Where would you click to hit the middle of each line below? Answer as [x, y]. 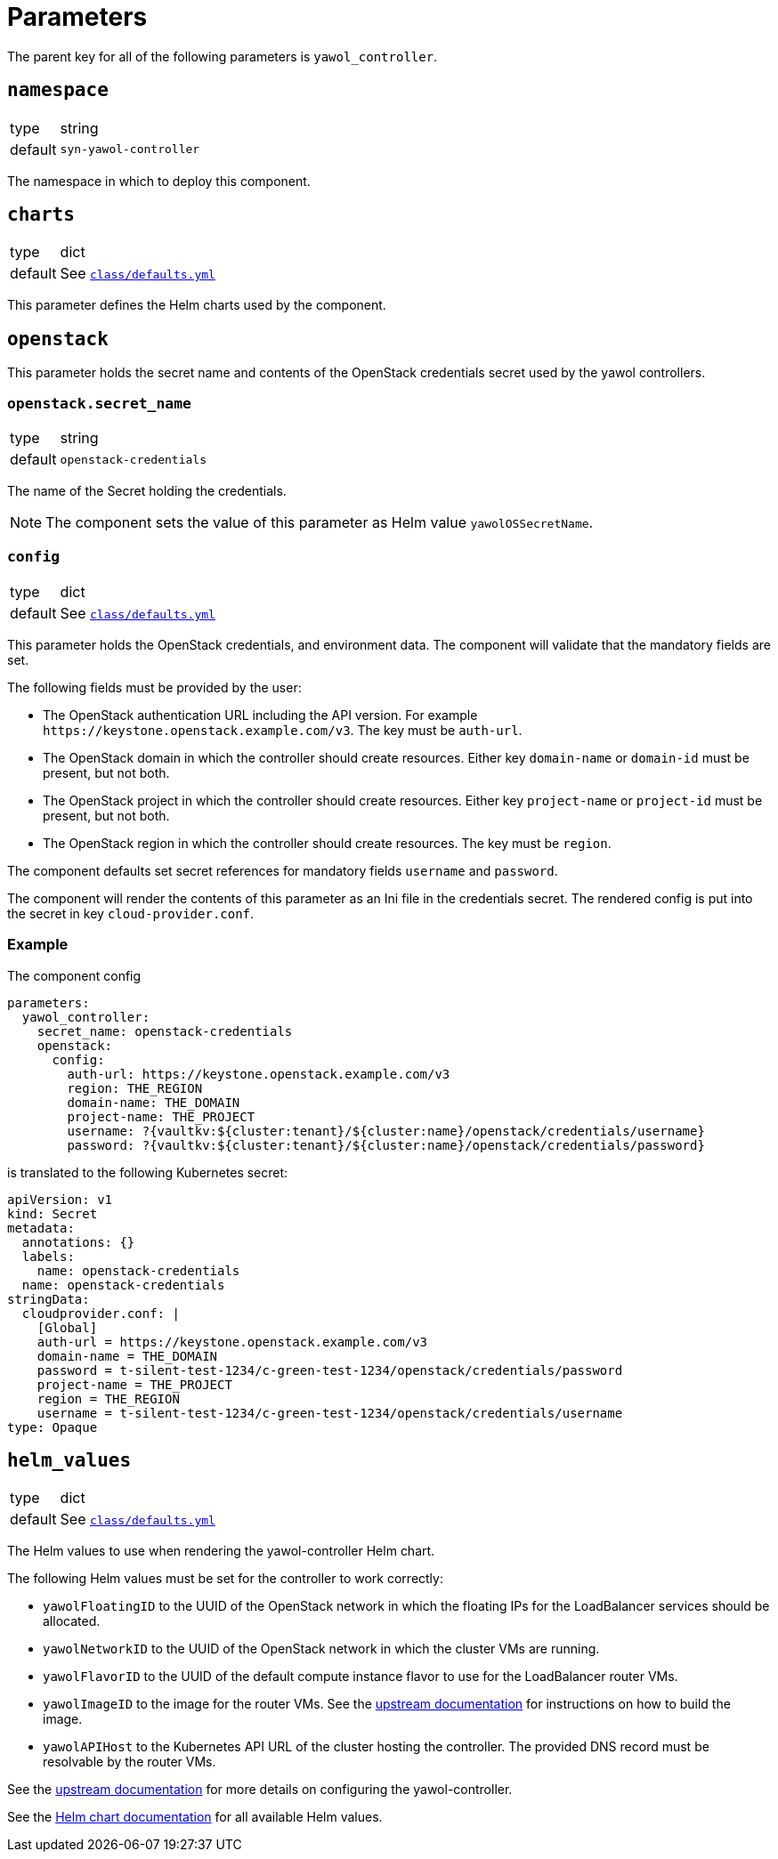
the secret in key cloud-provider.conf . [131, 913]
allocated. [72, 1621]
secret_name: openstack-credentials [165, 1031]
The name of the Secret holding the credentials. [147, 491]
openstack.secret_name [99, 403]
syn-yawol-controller [130, 150]
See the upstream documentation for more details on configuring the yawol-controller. [260, 1790]
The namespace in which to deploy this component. [159, 181]
